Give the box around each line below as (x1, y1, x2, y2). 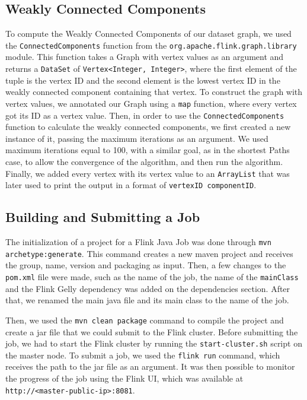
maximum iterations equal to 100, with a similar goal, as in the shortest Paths (5, 144, 290, 156)
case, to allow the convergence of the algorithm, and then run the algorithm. (5, 155, 283, 167)
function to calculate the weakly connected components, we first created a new (5, 120, 291, 133)
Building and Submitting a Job (5, 208, 200, 226)
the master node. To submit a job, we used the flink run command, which (5, 348, 280, 361)
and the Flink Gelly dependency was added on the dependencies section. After (5, 282, 290, 294)
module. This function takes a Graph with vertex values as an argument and (5, 50, 284, 63)
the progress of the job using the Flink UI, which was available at (5, 372, 244, 384)
